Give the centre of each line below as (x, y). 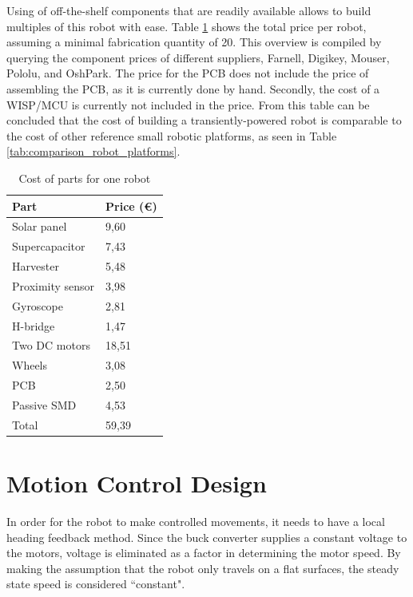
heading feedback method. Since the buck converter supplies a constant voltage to (207, 537)
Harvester (36, 266)
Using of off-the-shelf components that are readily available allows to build (189, 10)
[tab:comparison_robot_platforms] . (93, 151)
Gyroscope (38, 305)
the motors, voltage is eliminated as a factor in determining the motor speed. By (204, 553)
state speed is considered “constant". (96, 584)
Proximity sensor (54, 285)
